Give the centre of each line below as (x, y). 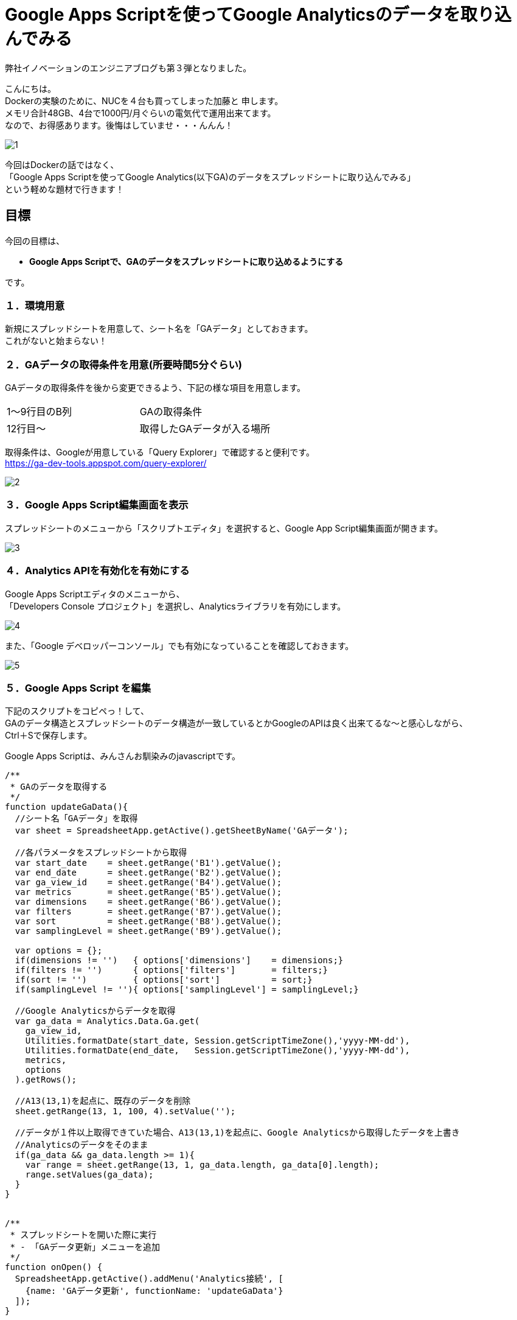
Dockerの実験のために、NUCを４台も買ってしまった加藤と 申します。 (144, 100)
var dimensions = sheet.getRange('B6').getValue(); (148, 902)
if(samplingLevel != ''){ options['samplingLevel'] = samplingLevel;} (187, 990)
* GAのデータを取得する (59, 787)
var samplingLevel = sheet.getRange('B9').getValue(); (148, 931)
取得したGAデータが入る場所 (205, 429)
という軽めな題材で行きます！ (64, 189)
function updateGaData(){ (67, 807)
